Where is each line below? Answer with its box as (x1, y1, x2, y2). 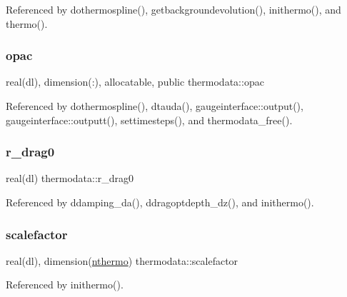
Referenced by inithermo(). (6, 277, 124, 292)
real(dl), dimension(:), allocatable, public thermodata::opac (6, 74, 264, 89)
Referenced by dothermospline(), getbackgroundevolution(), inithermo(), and (6, 2, 341, 16)
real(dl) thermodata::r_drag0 (6, 171, 134, 186)
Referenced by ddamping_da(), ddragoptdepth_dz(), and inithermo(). (6, 195, 314, 209)
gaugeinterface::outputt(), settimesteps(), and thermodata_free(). (6, 112, 293, 127)
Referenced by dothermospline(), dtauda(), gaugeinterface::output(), (6, 99, 303, 113)
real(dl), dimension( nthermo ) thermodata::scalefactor (6, 253, 238, 268)
